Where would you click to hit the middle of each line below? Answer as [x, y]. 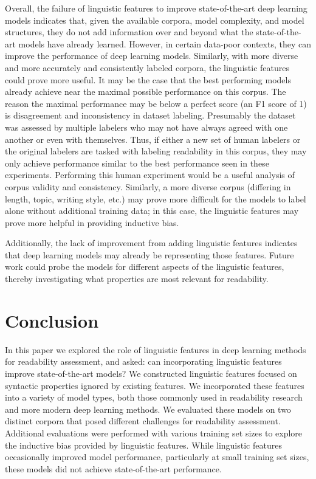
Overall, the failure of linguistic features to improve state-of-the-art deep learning [156, 8]
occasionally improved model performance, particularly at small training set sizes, [157, 457]
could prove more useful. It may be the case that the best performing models [148, 79]
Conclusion [52, 320]
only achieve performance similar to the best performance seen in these [137, 163]
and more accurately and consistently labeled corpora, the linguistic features [147, 67]
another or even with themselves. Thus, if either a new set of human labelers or [153, 139]
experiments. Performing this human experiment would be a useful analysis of [150, 175]
